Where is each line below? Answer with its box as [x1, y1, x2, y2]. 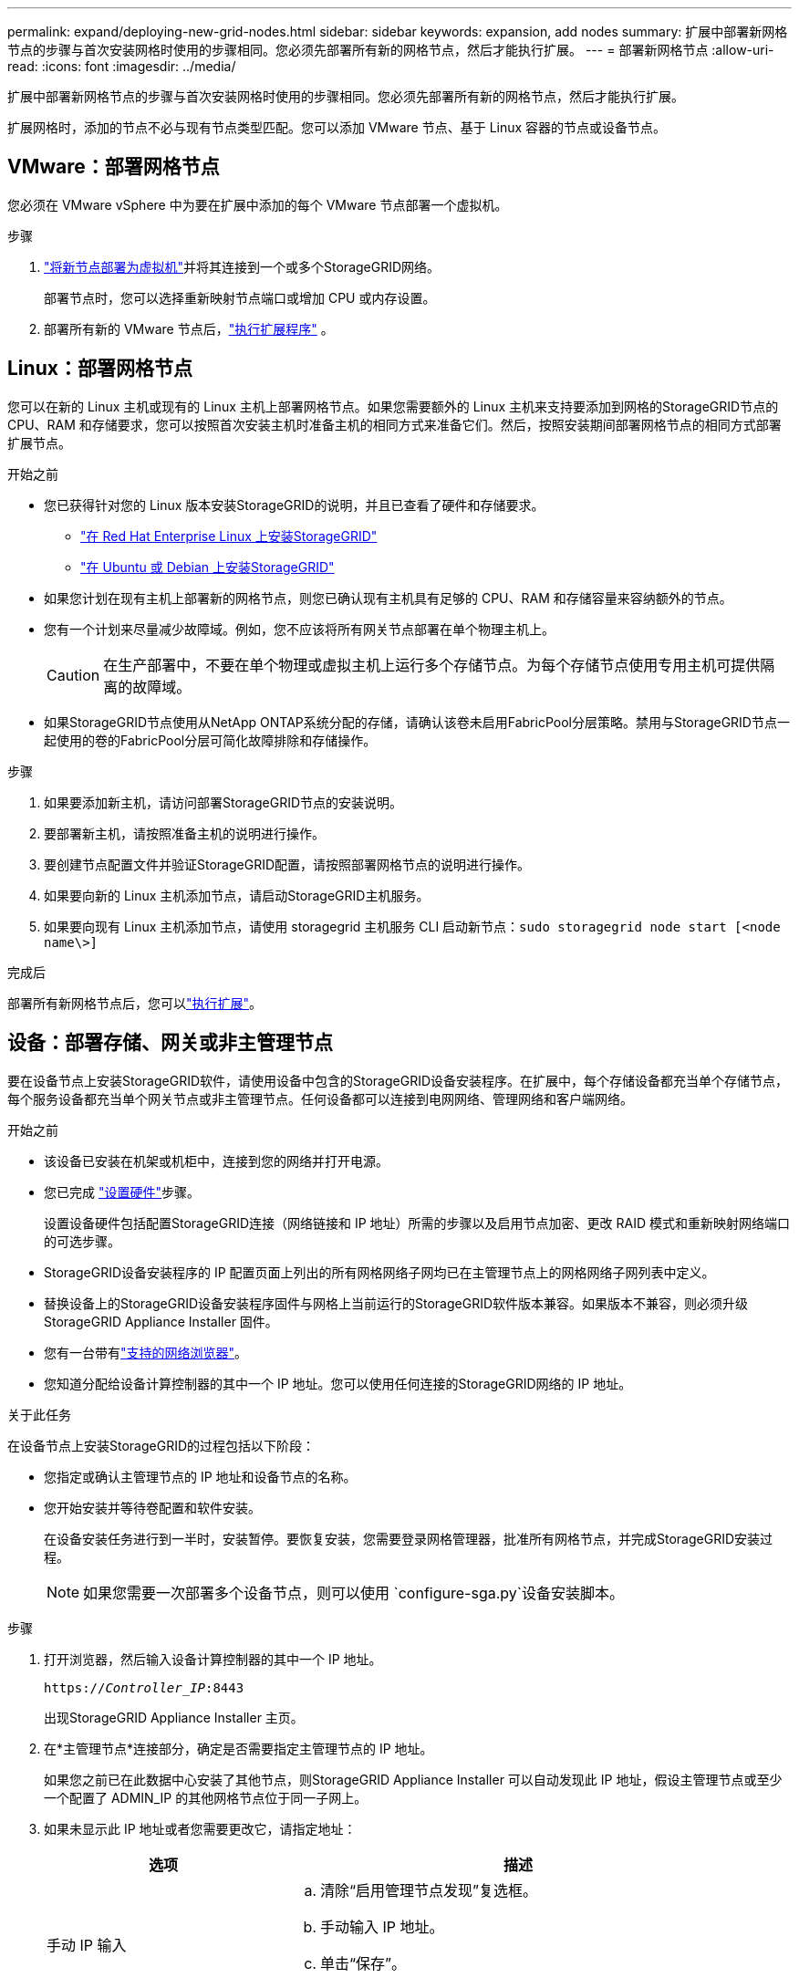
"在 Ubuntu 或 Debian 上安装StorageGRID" [80, 558, 335, 575]
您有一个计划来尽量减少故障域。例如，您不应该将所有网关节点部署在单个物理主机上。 [44, 620, 555, 637]
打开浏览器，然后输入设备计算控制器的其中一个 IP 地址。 [44, 1650, 382, 1667]
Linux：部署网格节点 [7, 357, 192, 380]
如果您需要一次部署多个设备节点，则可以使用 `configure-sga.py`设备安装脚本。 [83, 1583, 624, 1602]
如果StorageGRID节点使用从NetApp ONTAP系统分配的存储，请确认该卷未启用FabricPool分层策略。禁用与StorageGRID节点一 [44, 713, 790, 730]
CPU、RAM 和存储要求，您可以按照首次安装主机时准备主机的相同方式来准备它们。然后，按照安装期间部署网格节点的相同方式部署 [7, 416, 782, 432]
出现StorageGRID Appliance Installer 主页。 [44, 1709, 304, 1725]
